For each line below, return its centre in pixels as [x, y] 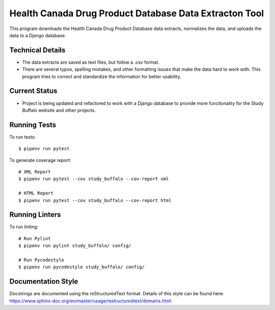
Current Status [33, 91]
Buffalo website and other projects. [59, 110]
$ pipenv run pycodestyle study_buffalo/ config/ [82, 267]
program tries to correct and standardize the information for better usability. [102, 76]
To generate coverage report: [40, 160]
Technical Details [37, 50]
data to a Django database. [38, 35]
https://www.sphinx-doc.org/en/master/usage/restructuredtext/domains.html [90, 301]
